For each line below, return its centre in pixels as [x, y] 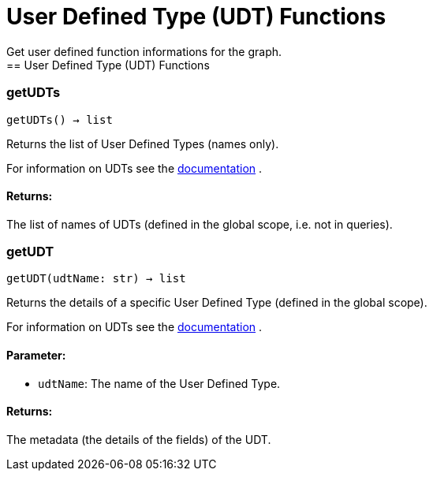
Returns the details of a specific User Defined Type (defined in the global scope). [217, 303]
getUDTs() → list [60, 119]
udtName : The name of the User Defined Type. [159, 383]
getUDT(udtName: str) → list [96, 279]
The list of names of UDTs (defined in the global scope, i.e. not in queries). [200, 224]
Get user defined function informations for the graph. [144, 51]
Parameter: [36, 356]
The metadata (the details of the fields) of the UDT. [139, 439]
